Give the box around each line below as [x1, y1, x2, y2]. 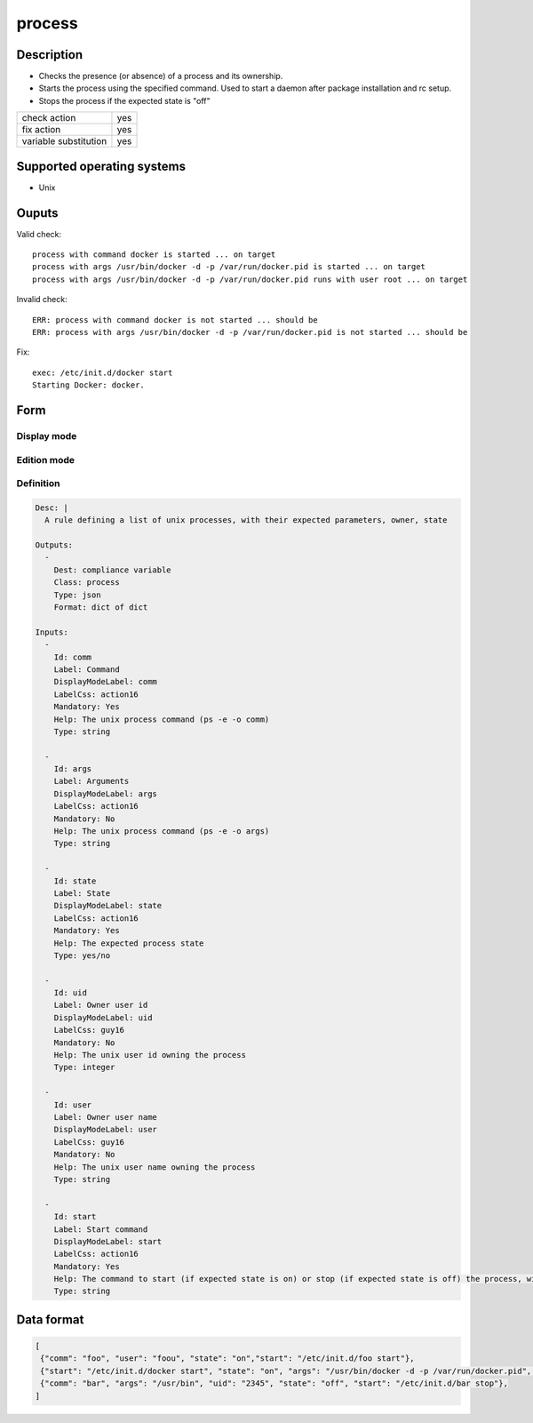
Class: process [53, 578, 120, 588]
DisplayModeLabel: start [53, 1236, 163, 1246]
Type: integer [53, 1062, 115, 1073]
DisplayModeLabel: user [53, 1124, 157, 1135]
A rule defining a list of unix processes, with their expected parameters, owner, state [44, 516, 448, 525]
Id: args [53, 764, 92, 774]
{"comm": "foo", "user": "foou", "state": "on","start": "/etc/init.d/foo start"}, [40, 1354, 415, 1363]
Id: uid [53, 987, 88, 998]
